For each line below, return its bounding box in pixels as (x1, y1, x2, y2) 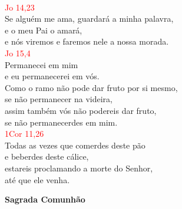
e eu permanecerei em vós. (5, 70, 100, 82)
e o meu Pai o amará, (5, 23, 82, 36)
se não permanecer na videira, (5, 93, 112, 105)
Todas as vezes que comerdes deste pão (5, 139, 145, 151)
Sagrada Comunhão (5, 193, 85, 205)
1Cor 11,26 (5, 127, 44, 140)
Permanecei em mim (5, 58, 78, 70)
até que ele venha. (5, 173, 70, 186)
